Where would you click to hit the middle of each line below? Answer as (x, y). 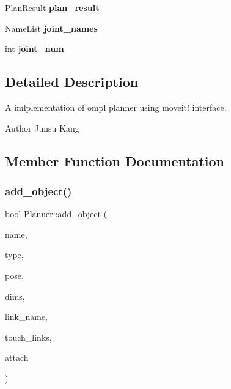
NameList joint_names (51, 28)
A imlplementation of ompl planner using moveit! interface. (116, 107)
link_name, (27, 317)
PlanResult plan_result (52, 7)
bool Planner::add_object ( (56, 214)
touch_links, (28, 337)
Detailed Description (72, 82)
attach (17, 358)
